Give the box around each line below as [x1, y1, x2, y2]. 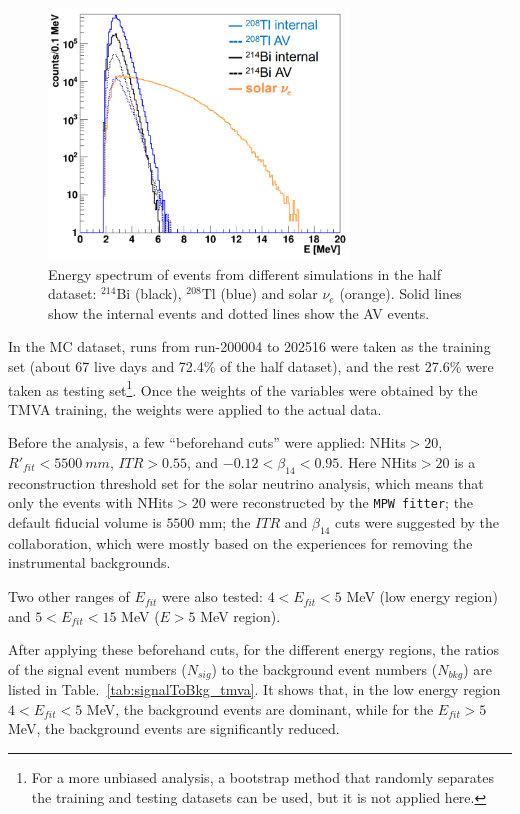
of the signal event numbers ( [8, 658, 187, 679]
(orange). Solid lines [339, 283, 462, 304]
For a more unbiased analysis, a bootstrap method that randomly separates [31, 767, 494, 788]
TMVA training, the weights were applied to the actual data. [8, 398, 382, 419]
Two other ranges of [8, 586, 130, 607]
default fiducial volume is [8, 512, 162, 533]
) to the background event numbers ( [211, 658, 438, 679]
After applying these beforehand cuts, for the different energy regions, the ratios [8, 639, 499, 660]
